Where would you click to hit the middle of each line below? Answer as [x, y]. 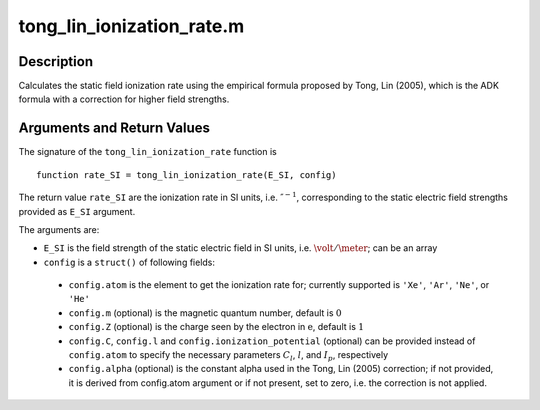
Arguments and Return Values [114, 128]
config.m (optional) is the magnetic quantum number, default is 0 [205, 312]
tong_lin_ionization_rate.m [131, 26]
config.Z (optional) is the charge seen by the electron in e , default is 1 [216, 327]
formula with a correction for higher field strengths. [124, 99]
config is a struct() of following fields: [129, 262]
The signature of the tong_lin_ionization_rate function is [147, 152]
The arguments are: [59, 229]
